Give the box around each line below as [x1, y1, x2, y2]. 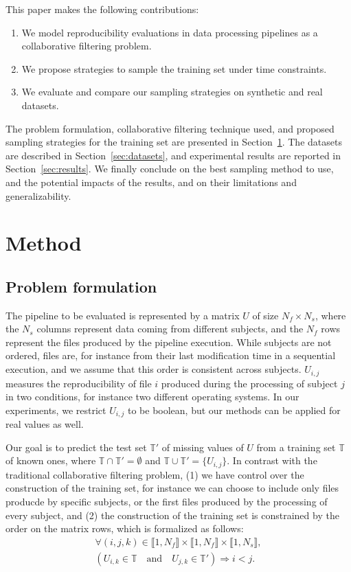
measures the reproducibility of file [5, 376, 152, 390]
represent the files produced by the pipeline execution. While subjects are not [5, 334, 332, 349]
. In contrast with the [227, 453, 317, 468]
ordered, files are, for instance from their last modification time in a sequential [5, 348, 336, 363]
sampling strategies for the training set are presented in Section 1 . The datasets [5, 135, 342, 149]
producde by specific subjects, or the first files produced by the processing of [5, 494, 328, 508]
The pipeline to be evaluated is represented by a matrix [5, 308, 240, 322]
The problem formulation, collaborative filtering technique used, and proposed [5, 121, 335, 135]
